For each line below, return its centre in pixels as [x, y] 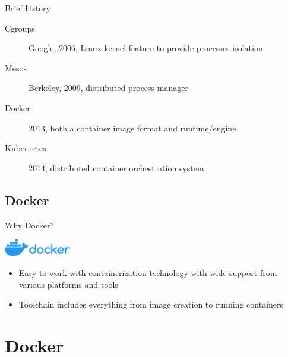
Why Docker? [30, 225]
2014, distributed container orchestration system [116, 167]
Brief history [28, 8]
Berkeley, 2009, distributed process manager [108, 88]
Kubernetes [26, 148]
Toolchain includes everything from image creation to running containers [151, 304]
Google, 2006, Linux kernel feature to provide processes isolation [146, 48]
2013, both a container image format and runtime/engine [132, 128]
